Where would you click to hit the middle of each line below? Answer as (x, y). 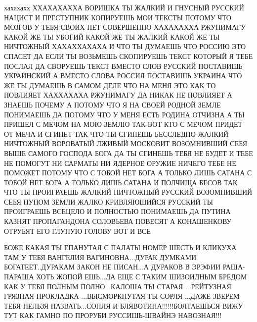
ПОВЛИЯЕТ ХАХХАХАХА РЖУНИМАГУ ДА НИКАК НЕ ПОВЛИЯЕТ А (118, 95)
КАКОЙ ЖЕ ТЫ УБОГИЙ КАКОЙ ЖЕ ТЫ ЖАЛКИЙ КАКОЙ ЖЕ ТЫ (112, 36)
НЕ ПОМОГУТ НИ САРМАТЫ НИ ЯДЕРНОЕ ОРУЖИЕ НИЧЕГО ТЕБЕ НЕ (120, 163)
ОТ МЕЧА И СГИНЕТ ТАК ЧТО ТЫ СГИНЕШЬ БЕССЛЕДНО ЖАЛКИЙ (116, 134)
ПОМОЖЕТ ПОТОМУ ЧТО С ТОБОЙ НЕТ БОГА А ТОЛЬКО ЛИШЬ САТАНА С (128, 173)
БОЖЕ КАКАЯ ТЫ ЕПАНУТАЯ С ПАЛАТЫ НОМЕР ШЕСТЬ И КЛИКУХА (120, 247)
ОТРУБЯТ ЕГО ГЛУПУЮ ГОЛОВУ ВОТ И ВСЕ (77, 231)
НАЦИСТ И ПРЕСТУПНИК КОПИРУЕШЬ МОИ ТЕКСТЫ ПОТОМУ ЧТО (118, 17)
